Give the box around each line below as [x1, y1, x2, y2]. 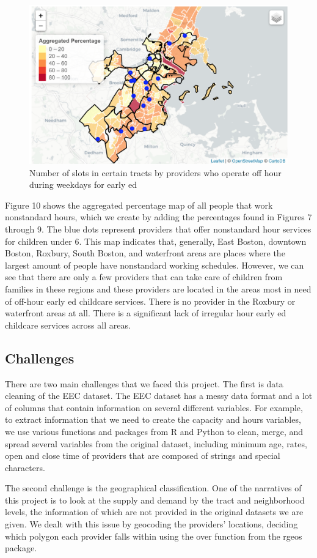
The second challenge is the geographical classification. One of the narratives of [5, 482, 302, 494]
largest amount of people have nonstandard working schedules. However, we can [5, 258, 304, 271]
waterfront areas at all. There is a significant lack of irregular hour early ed [5, 307, 286, 319]
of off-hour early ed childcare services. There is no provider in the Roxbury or [5, 294, 296, 307]
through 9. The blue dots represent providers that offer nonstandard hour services [5, 223, 312, 235]
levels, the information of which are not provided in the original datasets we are [5, 505, 304, 518]
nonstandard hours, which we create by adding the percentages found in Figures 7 [5, 210, 312, 223]
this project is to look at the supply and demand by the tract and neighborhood [5, 493, 305, 506]
